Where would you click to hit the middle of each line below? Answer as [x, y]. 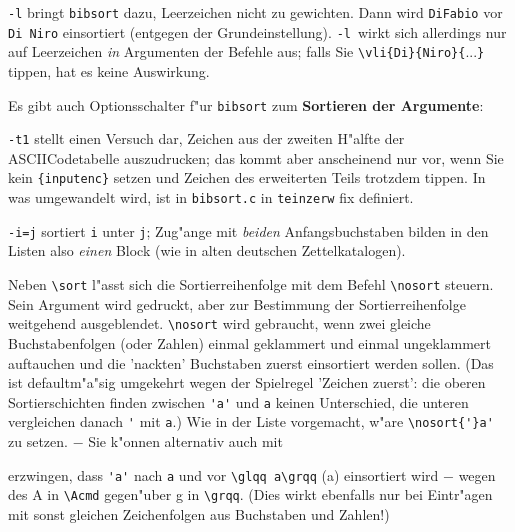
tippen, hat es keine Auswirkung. [109, 70]
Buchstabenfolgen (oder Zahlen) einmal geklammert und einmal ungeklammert [250, 342]
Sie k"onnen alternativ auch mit [185, 441]
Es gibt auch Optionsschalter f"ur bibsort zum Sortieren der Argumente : [246, 104]
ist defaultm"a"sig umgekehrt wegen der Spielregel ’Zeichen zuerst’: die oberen [247, 382]
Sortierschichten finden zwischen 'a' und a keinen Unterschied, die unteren [238, 401]
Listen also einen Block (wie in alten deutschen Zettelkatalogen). [207, 250]
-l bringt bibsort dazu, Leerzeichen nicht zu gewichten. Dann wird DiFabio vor [255, 12]
